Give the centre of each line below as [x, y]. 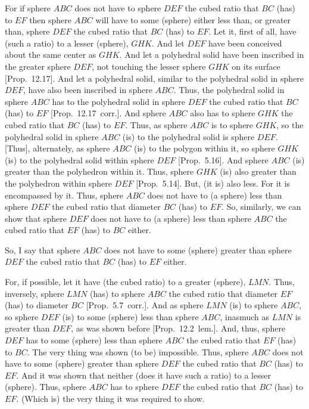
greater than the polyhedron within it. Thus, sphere [99, 171]
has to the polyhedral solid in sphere [119, 101]
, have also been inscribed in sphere [88, 90]
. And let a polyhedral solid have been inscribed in [212, 55]
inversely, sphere [35, 293]
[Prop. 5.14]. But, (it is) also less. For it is [213, 183]
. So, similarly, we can [261, 207]
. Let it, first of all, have [252, 31]
